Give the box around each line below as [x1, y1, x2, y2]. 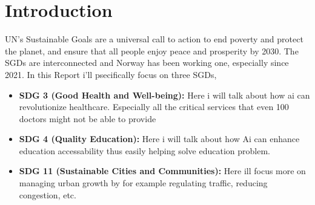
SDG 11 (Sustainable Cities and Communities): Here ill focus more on [19, 164, 306, 177]
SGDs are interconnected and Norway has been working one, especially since [5, 56, 289, 69]
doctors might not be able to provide [19, 112, 156, 125]
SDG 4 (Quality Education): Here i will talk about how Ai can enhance [19, 132, 300, 145]
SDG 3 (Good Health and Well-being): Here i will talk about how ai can [19, 88, 310, 101]
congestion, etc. [19, 188, 76, 201]
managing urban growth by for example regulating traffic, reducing [19, 177, 268, 189]
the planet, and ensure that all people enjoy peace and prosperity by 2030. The [5, 44, 299, 57]
